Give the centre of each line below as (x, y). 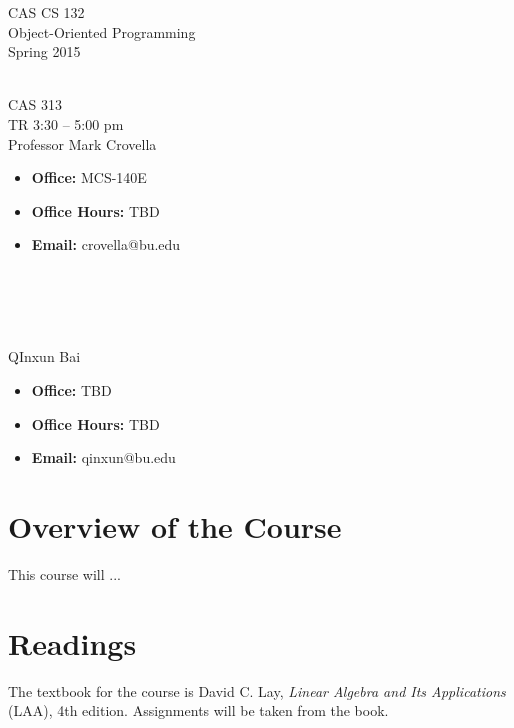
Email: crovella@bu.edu (106, 244)
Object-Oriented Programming (102, 31)
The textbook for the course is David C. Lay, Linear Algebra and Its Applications (257, 690)
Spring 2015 (44, 51)
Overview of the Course (175, 525)
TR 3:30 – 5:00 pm (66, 123)
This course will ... (64, 573)
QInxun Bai (44, 356)
